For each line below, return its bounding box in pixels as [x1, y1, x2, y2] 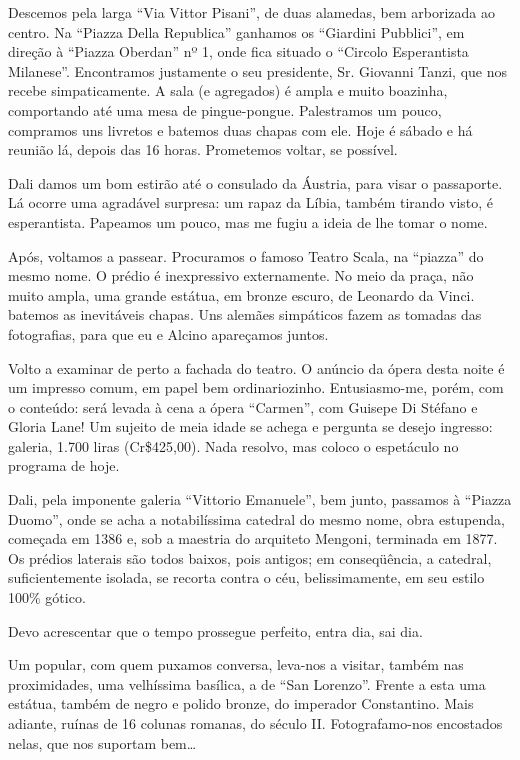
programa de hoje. [8, 455, 120, 476]
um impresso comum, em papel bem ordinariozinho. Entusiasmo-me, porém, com [8, 377, 504, 398]
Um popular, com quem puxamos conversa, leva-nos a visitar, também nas [8, 654, 464, 675]
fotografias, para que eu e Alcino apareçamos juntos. [8, 323, 329, 344]
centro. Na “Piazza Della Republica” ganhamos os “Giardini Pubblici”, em [8, 21, 465, 42]
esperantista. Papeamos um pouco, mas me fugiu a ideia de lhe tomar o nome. [8, 211, 488, 232]
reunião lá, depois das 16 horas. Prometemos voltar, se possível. [8, 139, 398, 160]
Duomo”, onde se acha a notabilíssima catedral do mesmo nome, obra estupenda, [8, 508, 505, 529]
